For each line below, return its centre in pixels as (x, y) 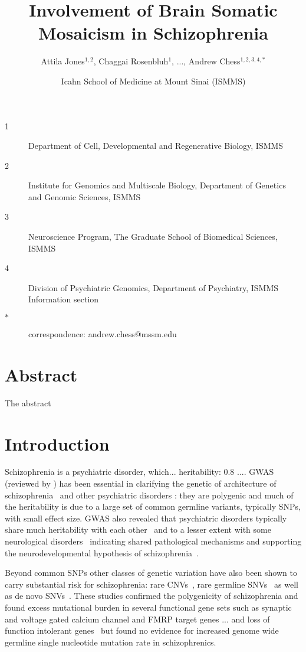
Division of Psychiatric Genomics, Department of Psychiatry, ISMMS (154, 287)
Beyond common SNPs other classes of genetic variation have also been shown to (151, 573)
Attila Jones (63, 61)
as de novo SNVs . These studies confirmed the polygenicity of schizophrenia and (152, 596)
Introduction (57, 443)
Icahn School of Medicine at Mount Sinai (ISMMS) (153, 81)
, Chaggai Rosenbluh (131, 61)
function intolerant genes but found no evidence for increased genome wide (142, 630)
